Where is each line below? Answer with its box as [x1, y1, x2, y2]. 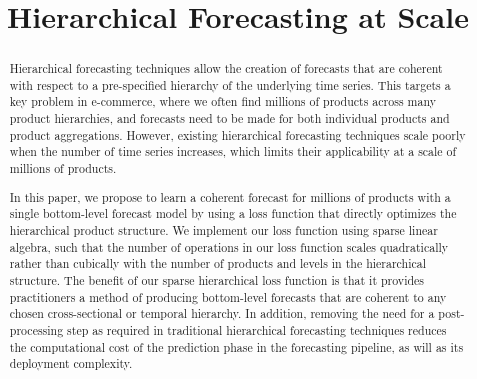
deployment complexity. [9, 355, 133, 372]
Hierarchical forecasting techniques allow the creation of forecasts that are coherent [9, 60, 443, 77]
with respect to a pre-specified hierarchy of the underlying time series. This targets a [9, 76, 451, 93]
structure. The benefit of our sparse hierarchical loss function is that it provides [9, 271, 425, 288]
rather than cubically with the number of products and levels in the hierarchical [9, 255, 427, 272]
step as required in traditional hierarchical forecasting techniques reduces [67, 321, 447, 338]
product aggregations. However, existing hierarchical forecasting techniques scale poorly [9, 126, 466, 143]
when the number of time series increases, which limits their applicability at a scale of [9, 143, 457, 160]
